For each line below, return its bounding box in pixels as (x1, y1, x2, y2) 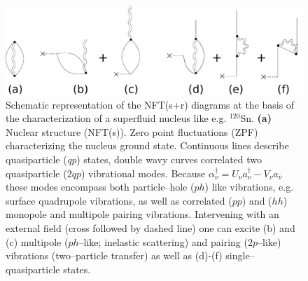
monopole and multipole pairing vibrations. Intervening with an (6, 207, 279, 221)
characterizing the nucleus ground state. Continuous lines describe (6, 138, 289, 153)
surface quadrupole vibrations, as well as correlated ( (6, 193, 232, 207)
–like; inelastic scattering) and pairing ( (78, 234, 248, 249)
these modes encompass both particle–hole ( (6, 179, 195, 194)
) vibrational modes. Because (80, 165, 206, 180)
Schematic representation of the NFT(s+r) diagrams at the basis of (6, 97, 295, 111)
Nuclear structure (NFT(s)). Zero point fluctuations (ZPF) (6, 124, 258, 139)
